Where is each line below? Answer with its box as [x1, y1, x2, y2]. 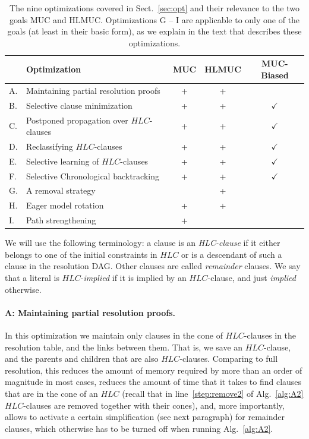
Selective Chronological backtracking [26, 169, 159, 182]
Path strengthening [26, 214, 96, 226]
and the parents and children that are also [5, 352, 159, 365]
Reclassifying [26, 140, 73, 152]
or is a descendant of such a [181, 248, 282, 260]
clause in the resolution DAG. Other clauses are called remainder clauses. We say [5, 260, 301, 272]
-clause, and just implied [207, 271, 296, 284]
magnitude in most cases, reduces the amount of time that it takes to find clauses [5, 375, 302, 388]
